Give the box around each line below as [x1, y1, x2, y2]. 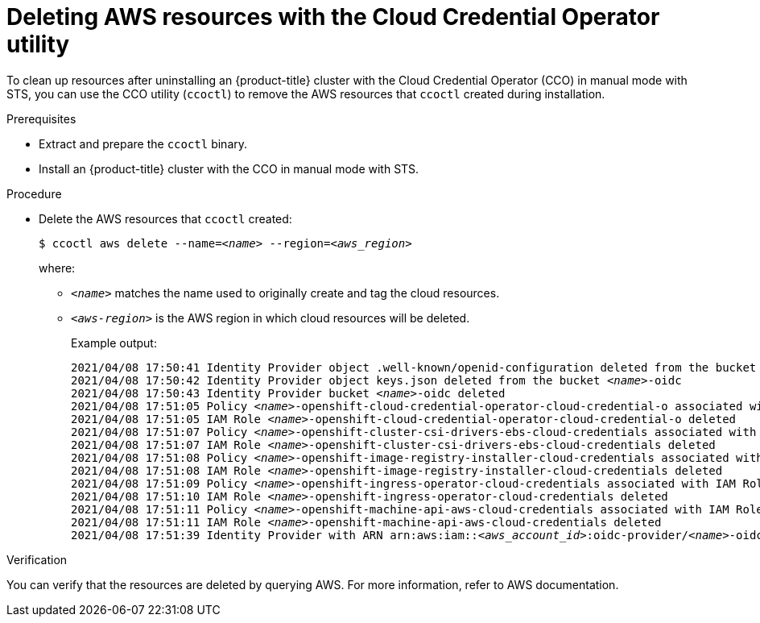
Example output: [71, 335, 157, 350]
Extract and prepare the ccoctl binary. [39, 136, 248, 151]
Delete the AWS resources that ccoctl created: [39, 211, 292, 226]
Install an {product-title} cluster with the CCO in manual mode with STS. [39, 161, 419, 176]
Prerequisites [6, 111, 76, 126]
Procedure [6, 186, 62, 201]
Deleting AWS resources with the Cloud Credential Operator [6, 3, 660, 31]
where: [39, 260, 76, 275]
